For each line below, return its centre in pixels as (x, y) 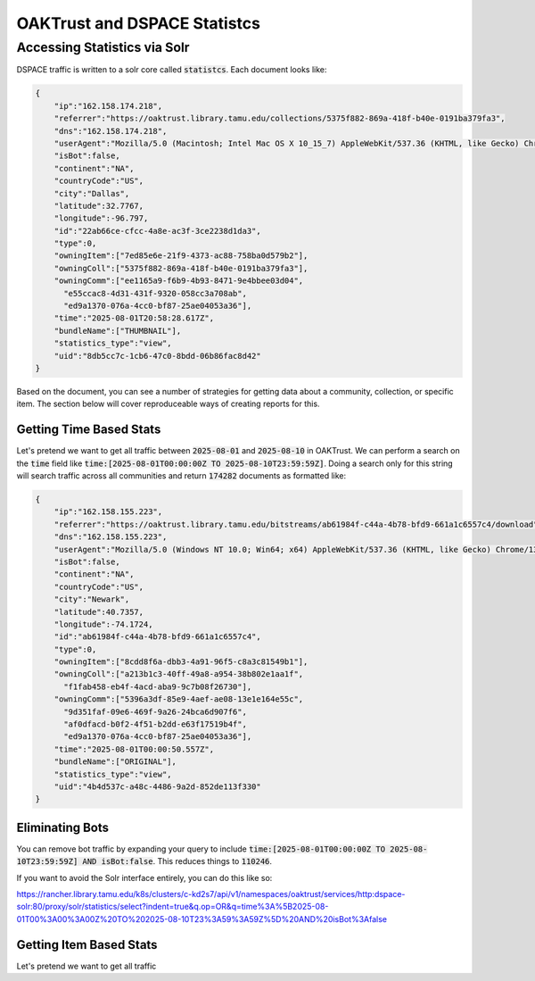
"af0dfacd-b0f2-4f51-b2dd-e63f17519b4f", (155, 724)
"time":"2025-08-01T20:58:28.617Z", (134, 318)
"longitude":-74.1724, (103, 624)
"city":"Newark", (92, 599)
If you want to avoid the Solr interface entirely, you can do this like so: (144, 877)
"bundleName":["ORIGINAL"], (115, 762)
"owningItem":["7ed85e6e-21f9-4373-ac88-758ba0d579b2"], (181, 256)
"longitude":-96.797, (101, 218)
